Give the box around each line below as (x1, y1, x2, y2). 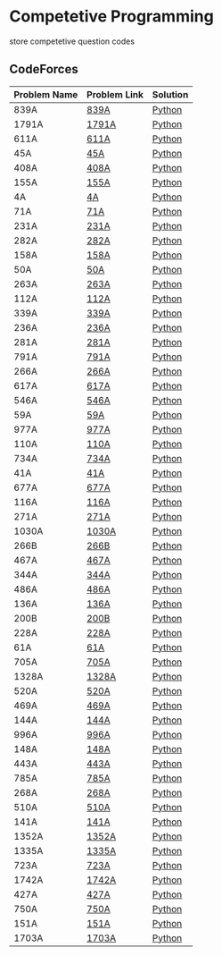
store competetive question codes (9, 36, 136, 47)
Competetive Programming (9, 6, 214, 27)
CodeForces (9, 62, 78, 77)
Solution (152, 88, 189, 100)
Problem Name (13, 88, 78, 100)
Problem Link (86, 88, 144, 100)
